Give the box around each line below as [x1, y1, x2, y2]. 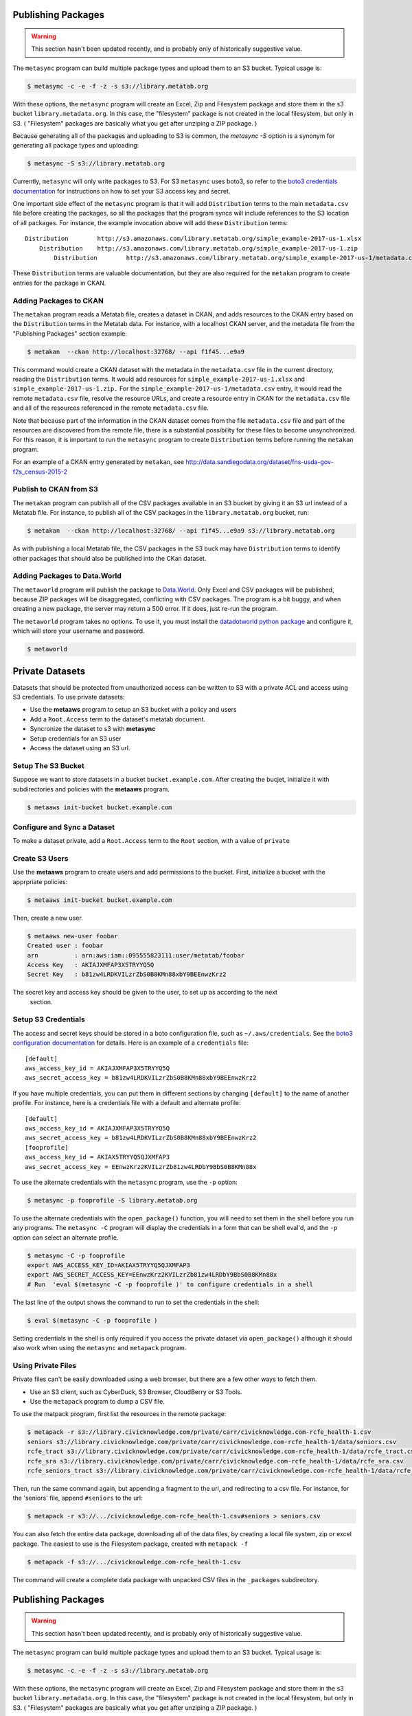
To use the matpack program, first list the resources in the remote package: [12, 1410, 227, 1418]
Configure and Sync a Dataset [12, 822, 115, 832]
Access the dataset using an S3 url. [30, 744, 130, 752]
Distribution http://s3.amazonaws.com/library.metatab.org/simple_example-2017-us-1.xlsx [25, 235, 362, 243]
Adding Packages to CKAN [12, 296, 104, 305]
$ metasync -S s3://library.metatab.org [27, 160, 165, 167]
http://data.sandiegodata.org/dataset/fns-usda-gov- [185, 458, 334, 466]
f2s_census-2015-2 [12, 467, 68, 476]
